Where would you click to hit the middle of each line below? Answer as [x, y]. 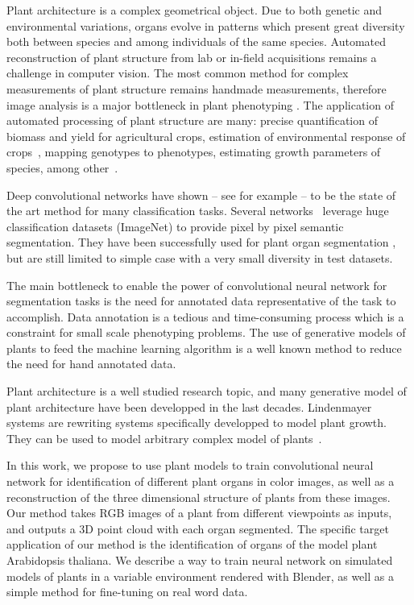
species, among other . [62, 167]
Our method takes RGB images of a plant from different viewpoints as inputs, [199, 513]
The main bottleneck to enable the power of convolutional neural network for [197, 285]
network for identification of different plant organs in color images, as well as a [201, 481]
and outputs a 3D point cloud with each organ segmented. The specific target [198, 528]
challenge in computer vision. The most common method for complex [178, 73]
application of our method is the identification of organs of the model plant [192, 544]
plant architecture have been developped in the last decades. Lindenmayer [189, 406]
